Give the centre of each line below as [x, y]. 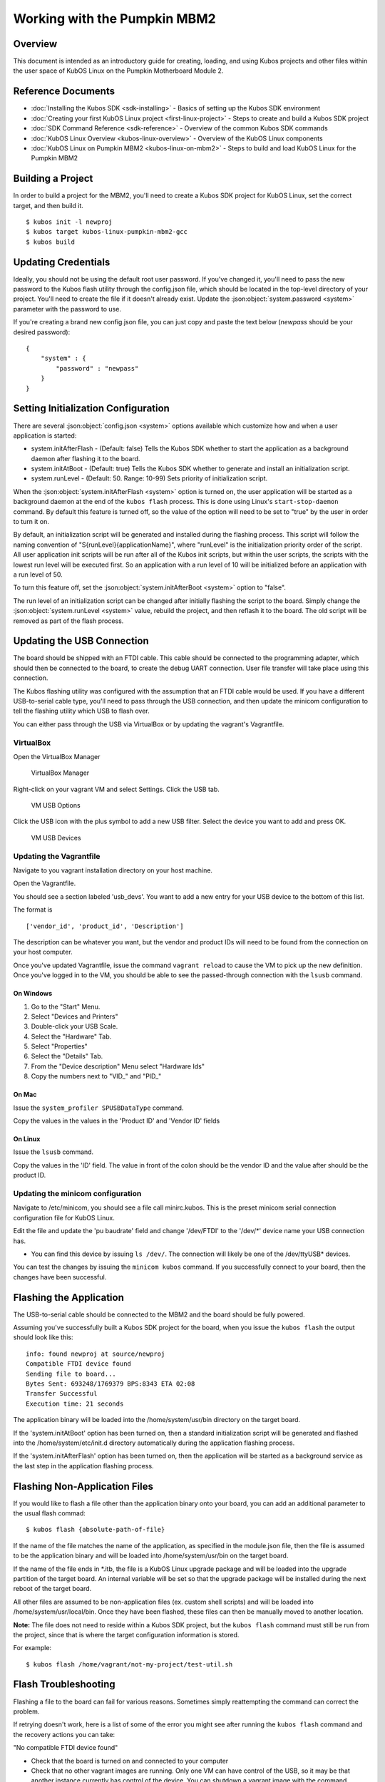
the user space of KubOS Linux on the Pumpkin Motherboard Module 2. [118, 71]
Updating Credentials [62, 262]
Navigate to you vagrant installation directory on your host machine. [113, 870]
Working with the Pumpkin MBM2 [115, 19]
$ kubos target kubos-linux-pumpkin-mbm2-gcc [107, 232]
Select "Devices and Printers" [75, 1016]
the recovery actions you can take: [64, 1734]
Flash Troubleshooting [64, 1685]
